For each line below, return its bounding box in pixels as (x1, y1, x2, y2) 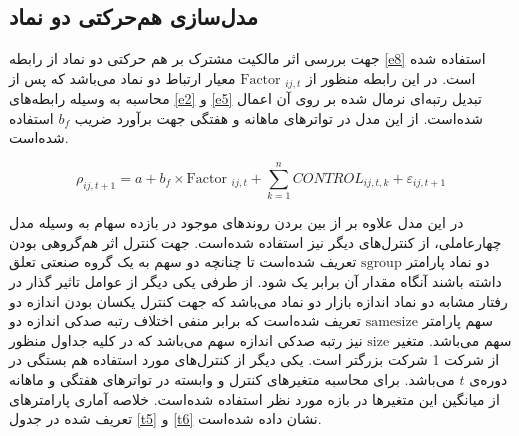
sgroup (361, 256, 402, 271)
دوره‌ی (469, 368, 508, 389)
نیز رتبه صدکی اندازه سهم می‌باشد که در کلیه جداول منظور (9, 329, 363, 350)
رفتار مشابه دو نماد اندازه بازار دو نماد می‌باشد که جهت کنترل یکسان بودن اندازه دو (9, 290, 508, 311)
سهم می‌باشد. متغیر (393, 329, 512, 350)
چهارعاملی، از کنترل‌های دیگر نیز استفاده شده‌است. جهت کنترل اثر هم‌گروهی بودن (9, 231, 502, 252)
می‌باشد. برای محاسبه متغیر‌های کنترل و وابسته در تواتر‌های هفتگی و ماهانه (9, 368, 455, 389)
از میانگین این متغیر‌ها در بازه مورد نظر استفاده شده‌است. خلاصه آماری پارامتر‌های (9, 388, 500, 409)
